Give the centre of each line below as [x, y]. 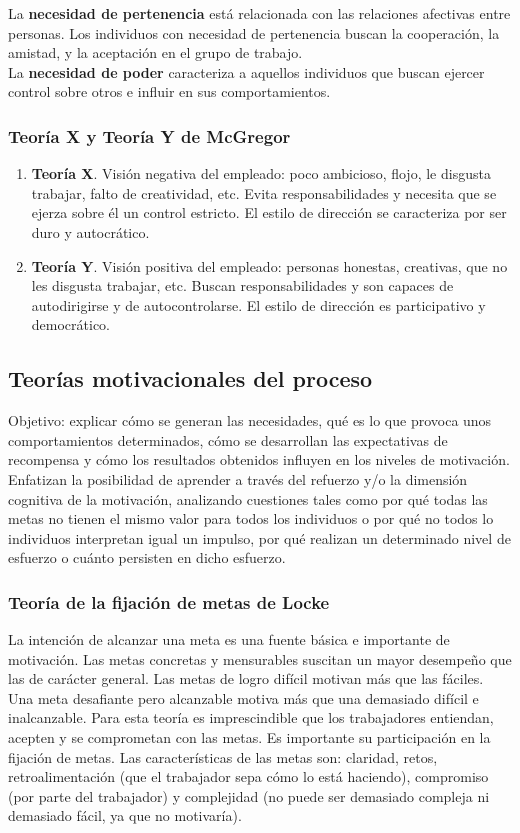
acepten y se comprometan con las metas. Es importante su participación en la [249, 737]
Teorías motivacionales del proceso [190, 378]
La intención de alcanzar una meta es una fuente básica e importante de [229, 639]
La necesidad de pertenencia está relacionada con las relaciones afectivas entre [259, 13]
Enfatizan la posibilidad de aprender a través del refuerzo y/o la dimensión [238, 478]
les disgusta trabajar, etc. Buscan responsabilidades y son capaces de [242, 285]
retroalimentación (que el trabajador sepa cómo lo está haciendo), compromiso [248, 776]
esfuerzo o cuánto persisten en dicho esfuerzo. [147, 557]
